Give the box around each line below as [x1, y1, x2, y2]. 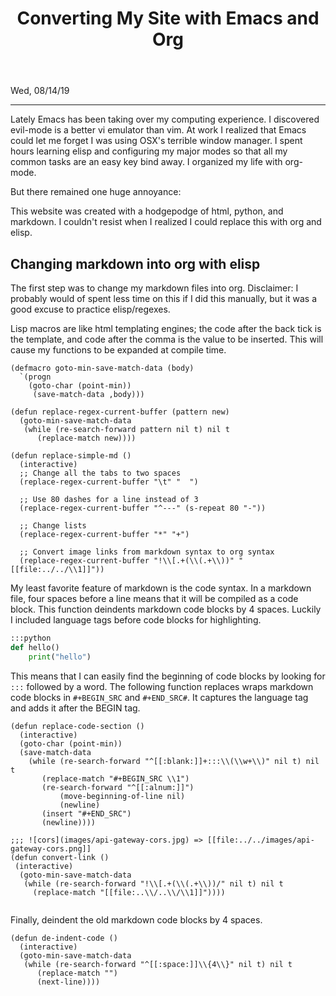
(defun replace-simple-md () [10, 451, 132, 461]
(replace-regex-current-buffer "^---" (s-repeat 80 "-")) [19, 503, 267, 513]
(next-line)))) [36, 977, 101, 987]
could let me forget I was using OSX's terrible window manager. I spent [10, 135, 303, 147]
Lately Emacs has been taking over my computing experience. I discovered [10, 113, 320, 126]
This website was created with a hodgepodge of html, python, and [10, 205, 284, 217]
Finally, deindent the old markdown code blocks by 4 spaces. [10, 913, 263, 926]
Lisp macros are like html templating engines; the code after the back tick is [10, 323, 322, 334]
